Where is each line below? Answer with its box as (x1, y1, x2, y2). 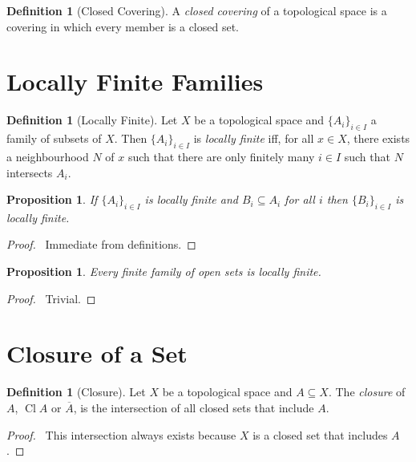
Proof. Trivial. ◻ (6, 290, 96, 306)
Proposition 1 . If (6, 191, 98, 208)
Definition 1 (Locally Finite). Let (6, 111, 178, 128)
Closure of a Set (6, 337, 188, 370)
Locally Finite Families (6, 65, 264, 98)
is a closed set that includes (252, 426, 388, 443)
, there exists (346, 130, 410, 147)
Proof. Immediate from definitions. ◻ (6, 236, 196, 253)
